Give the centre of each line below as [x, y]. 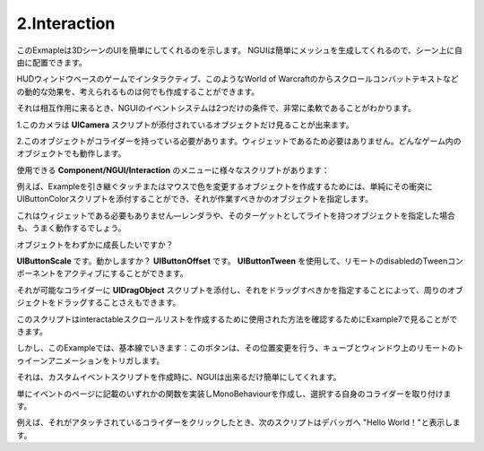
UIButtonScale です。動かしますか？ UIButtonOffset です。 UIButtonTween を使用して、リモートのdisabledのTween [232, 261]
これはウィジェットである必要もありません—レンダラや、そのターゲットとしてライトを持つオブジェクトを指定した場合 [236, 215]
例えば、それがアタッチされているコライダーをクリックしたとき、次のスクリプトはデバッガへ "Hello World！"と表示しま [238, 422]
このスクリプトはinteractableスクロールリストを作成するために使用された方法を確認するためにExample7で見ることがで [237, 319]
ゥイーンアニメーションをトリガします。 [91, 360]
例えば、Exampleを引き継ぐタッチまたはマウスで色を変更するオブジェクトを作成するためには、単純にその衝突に [225, 186]
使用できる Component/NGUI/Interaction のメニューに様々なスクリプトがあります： [173, 169]
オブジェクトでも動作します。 [71, 153]
